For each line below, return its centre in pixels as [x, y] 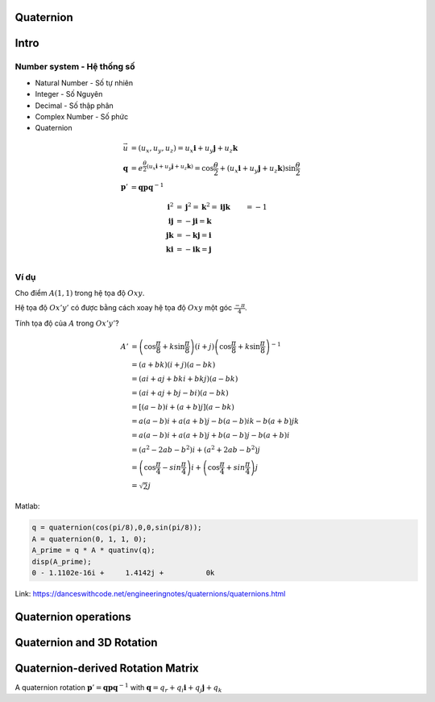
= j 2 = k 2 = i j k [203, 206]
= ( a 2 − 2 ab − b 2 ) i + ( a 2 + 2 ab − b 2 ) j [196, 449]
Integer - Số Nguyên [69, 94]
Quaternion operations [73, 617]
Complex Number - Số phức [82, 116]
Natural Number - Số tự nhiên [84, 83]
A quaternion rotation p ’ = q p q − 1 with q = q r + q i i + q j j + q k [118, 688]
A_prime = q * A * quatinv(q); [94, 550]
